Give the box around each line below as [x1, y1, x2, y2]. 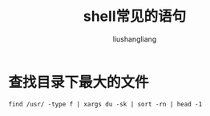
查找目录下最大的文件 [8, 73, 150, 91]
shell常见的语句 [83, 7, 187, 26]
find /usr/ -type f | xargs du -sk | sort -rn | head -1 [8, 100, 203, 108]
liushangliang [112, 34, 157, 44]
